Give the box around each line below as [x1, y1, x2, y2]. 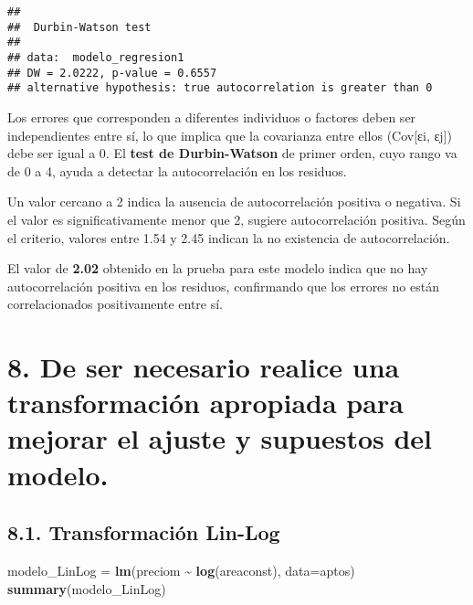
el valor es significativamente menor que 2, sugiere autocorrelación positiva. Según [7, 209, 466, 228]
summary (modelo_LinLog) [7, 578, 166, 598]
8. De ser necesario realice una [7, 348, 400, 386]
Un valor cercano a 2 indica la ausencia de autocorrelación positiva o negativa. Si [7, 192, 461, 211]
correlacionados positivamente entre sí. [7, 294, 223, 313]
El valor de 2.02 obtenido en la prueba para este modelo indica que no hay [7, 259, 428, 278]
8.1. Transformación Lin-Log [7, 518, 280, 547]
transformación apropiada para [7, 384, 404, 421]
